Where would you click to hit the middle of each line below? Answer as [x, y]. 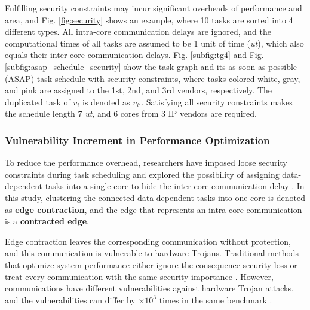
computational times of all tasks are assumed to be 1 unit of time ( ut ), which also [154, 43]
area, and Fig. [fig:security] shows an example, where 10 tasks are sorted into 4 [149, 19]
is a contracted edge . [47, 221]
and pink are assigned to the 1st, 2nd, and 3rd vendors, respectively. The [139, 90]
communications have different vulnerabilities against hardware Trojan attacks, [149, 288]
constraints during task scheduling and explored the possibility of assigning [142, 174]
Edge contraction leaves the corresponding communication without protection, [148, 241]
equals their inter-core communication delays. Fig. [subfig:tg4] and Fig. [134, 55]
